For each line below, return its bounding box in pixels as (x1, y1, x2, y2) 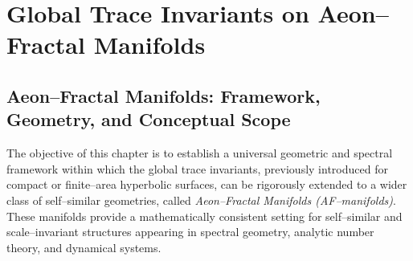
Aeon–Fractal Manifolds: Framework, (6, 83, 321, 108)
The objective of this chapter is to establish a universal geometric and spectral (6, 145, 393, 161)
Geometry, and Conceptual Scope (6, 107, 291, 132)
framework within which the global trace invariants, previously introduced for (6, 160, 388, 177)
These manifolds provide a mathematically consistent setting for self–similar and (6, 207, 403, 224)
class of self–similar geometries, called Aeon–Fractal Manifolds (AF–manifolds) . (6, 191, 396, 208)
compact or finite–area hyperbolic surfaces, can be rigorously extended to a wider (6, 176, 407, 193)
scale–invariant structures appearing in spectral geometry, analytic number (6, 223, 374, 240)
